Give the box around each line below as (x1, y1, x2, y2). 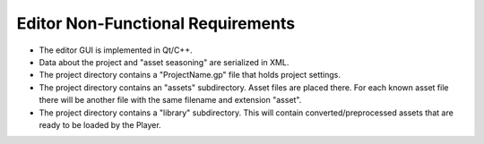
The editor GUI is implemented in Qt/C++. (39, 45, 193, 55)
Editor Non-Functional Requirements (16, 13, 296, 33)
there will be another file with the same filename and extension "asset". (39, 95, 302, 106)
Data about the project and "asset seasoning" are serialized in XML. (39, 56, 290, 67)
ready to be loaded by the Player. (39, 119, 161, 130)
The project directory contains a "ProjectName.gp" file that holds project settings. (39, 70, 341, 80)
